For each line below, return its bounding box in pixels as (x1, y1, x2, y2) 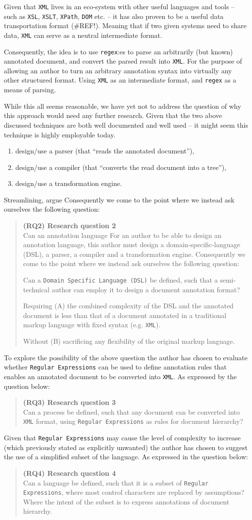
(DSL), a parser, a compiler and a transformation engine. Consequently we (23, 249, 246, 259)
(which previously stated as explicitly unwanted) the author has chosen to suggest (4, 442, 248, 452)
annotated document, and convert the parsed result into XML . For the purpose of (4, 56, 242, 66)
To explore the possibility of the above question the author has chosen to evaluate (4, 352, 248, 362)
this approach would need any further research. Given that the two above (4, 110, 222, 120)
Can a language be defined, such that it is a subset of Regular (23, 477, 209, 487)
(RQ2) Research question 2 (23, 220, 116, 231)
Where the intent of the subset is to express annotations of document (23, 496, 230, 506)
